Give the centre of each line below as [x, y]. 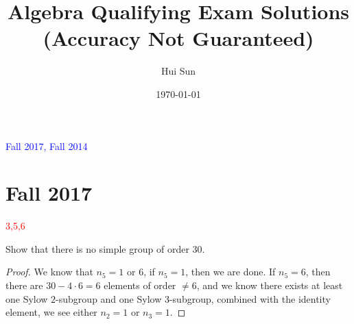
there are [24, 285]
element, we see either [51, 312]
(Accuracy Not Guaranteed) [178, 38]
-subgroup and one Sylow [109, 298]
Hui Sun [178, 71]
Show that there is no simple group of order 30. [105, 248]
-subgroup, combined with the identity [250, 298]
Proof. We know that [49, 272]
